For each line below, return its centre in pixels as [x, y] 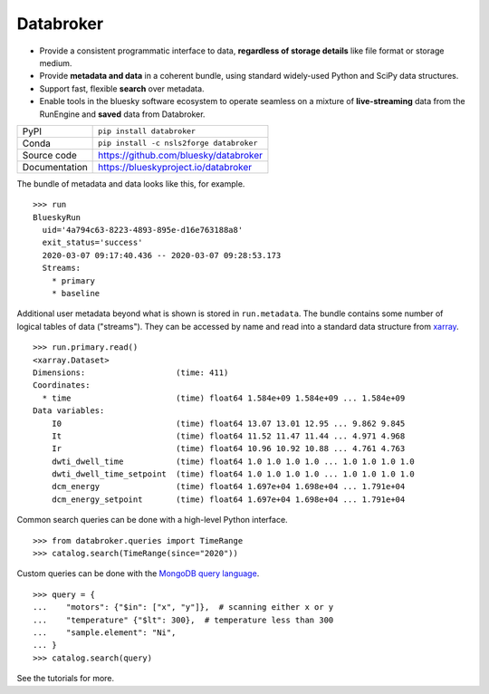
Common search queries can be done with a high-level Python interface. [153, 520]
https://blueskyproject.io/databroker [175, 167]
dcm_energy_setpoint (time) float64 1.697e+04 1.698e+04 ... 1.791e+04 [228, 499]
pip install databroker [147, 131]
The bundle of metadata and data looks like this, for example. [131, 183]
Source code [49, 155]
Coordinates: [62, 386]
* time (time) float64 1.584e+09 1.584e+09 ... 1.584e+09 [224, 398]
